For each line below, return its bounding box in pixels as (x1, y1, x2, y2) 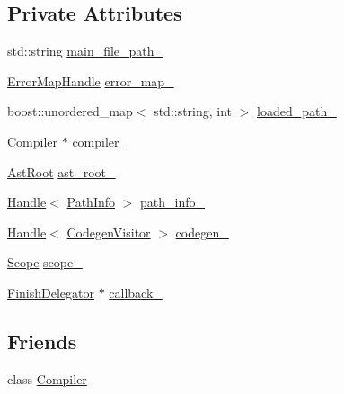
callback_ (109, 282, 163, 301)
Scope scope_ (7, 253, 83, 272)
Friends (7, 327, 77, 354)
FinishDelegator (7, 282, 94, 301)
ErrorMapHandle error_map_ (7, 71, 174, 90)
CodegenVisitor (66, 222, 151, 241)
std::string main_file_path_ (7, 41, 164, 60)
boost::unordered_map (7, 102, 133, 121)
